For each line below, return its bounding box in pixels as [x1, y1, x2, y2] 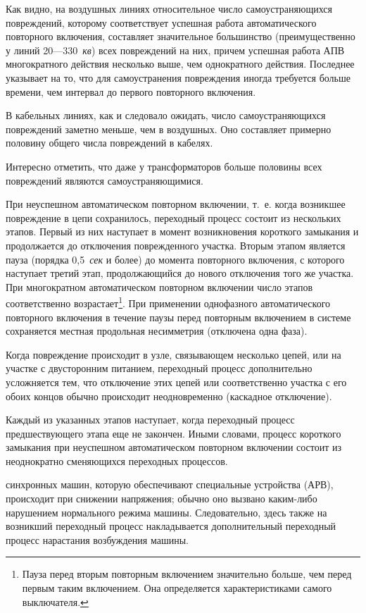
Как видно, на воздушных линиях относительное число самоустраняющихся [6, 1, 332, 16]
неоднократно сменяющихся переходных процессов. [6, 453, 228, 468]
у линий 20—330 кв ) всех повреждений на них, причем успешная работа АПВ [6, 42, 345, 57]
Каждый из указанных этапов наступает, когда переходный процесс [6, 412, 295, 427]
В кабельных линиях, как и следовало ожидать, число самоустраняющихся [6, 108, 326, 123]
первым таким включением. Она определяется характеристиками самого [22, 581, 332, 595]
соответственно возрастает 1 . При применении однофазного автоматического [6, 294, 331, 310]
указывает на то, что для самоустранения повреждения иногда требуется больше [6, 70, 351, 85]
